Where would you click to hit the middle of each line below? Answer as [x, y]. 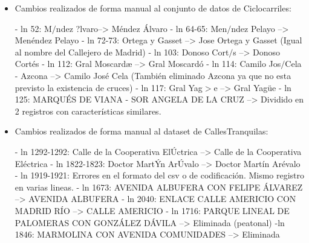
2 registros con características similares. [88, 111]
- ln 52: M [33, 28]
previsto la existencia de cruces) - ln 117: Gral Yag [109, 87]
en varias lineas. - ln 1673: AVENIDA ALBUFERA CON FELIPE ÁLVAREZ [159, 187]
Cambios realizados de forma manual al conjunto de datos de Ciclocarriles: [153, 8]
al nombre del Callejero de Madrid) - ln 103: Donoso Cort [122, 52]
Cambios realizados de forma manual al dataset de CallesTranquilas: [141, 131]
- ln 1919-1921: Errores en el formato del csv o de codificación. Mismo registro [160, 175]
